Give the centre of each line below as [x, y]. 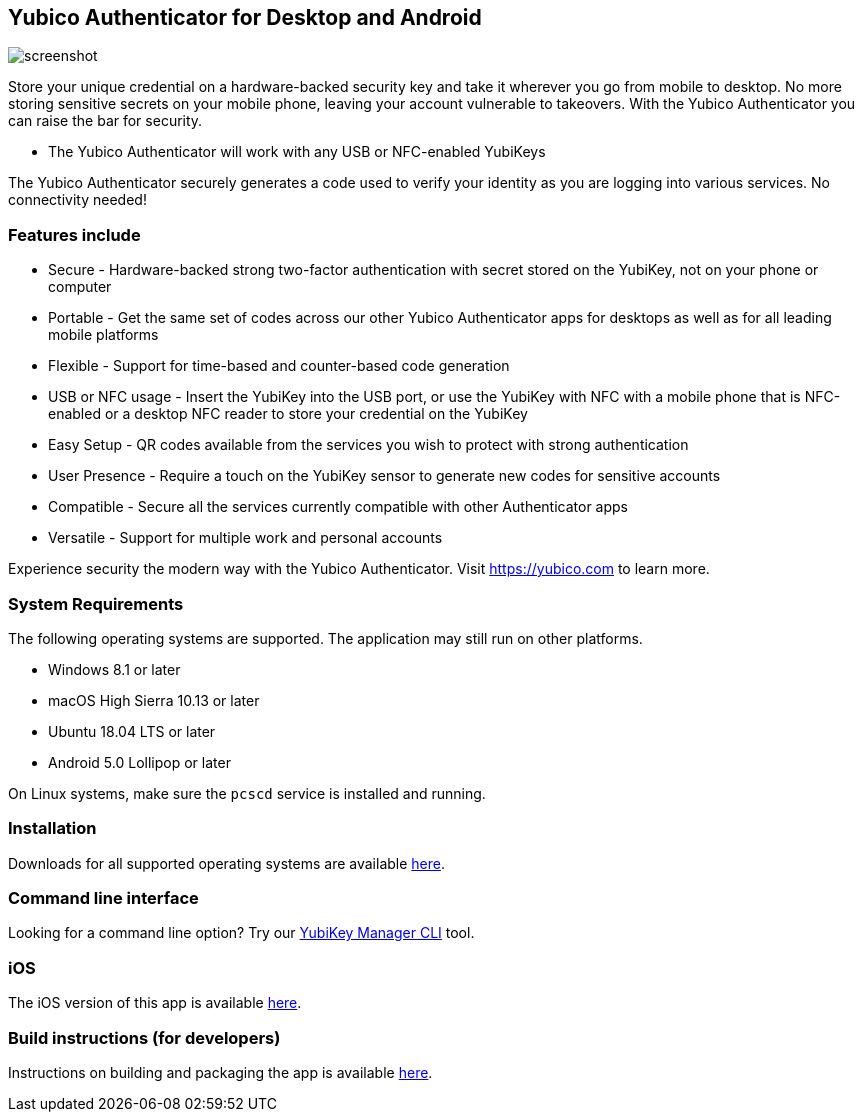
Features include [74, 234]
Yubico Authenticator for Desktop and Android [245, 17]
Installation [52, 828]
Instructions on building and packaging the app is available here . [220, 1072]
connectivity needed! [77, 200]
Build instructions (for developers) [144, 1037]
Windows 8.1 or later [114, 669]
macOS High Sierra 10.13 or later [154, 700]
